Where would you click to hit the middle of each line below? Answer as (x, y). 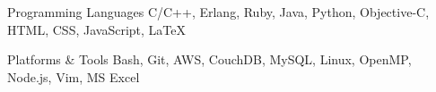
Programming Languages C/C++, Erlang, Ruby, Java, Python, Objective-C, (218, 12)
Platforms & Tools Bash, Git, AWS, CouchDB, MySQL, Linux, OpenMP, (209, 59)
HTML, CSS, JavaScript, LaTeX (96, 29)
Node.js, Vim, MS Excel (74, 76)
